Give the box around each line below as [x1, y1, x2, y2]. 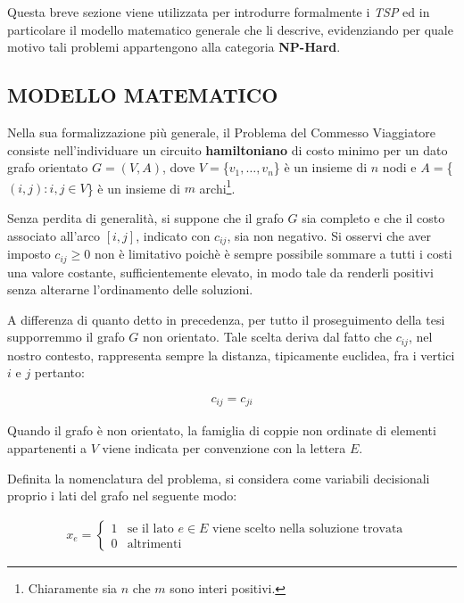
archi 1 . [199, 176, 236, 197]
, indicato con [136, 226, 211, 244]
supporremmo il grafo [7, 327, 125, 346]
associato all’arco [7, 226, 101, 244]
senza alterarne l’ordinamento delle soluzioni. [7, 280, 253, 299]
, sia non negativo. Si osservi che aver [227, 226, 431, 244]
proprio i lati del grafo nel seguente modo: [7, 486, 237, 505]
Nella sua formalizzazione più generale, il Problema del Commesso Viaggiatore [7, 122, 436, 141]
